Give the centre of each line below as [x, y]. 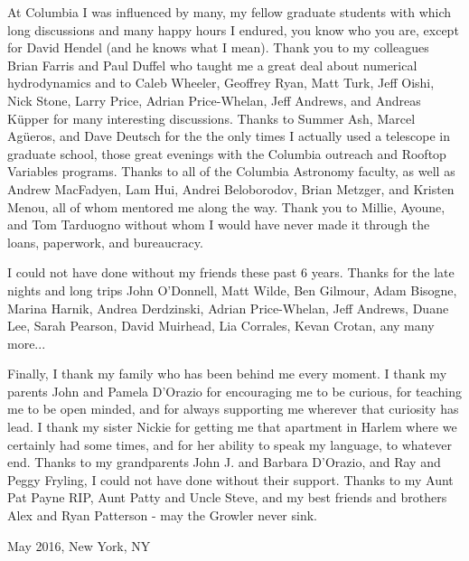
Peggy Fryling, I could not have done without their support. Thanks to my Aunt [230, 479]
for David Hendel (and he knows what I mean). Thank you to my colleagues [218, 47]
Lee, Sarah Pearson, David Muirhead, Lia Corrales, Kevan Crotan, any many [221, 326]
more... [27, 343]
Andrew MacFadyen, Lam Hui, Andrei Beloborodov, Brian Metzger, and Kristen [231, 188]
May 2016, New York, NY [79, 545]
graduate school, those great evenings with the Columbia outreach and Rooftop [227, 153]
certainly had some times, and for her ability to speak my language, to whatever [230, 444]
